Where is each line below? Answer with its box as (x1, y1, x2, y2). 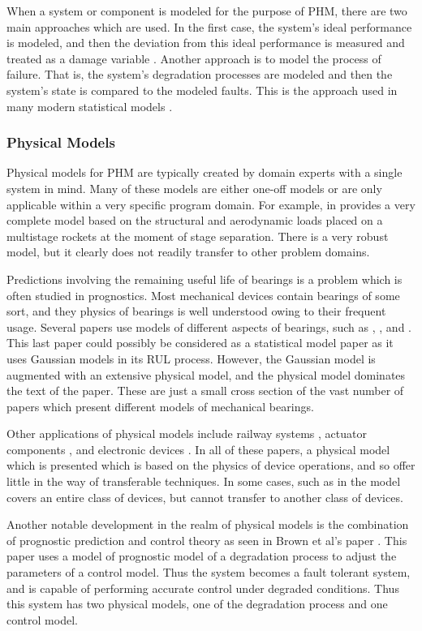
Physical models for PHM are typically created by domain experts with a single (6, 164, 403, 181)
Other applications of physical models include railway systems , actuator (6, 425, 367, 442)
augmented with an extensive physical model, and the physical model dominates (6, 366, 406, 383)
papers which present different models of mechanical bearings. (6, 397, 314, 414)
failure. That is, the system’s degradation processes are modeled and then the (6, 66, 393, 83)
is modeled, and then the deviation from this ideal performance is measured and (6, 34, 405, 51)
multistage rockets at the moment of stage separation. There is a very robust (6, 227, 389, 244)
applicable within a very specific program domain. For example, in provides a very (6, 195, 416, 212)
